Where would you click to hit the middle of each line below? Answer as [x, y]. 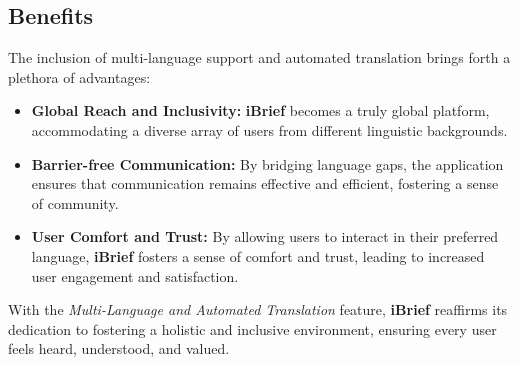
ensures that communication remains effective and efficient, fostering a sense [265, 183]
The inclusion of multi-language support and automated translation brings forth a [259, 57]
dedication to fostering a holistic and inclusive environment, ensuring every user [252, 328]
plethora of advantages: [79, 76]
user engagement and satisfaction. [135, 275]
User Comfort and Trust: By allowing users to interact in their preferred [265, 236]
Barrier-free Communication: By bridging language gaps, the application [267, 163]
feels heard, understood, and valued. [119, 348]
